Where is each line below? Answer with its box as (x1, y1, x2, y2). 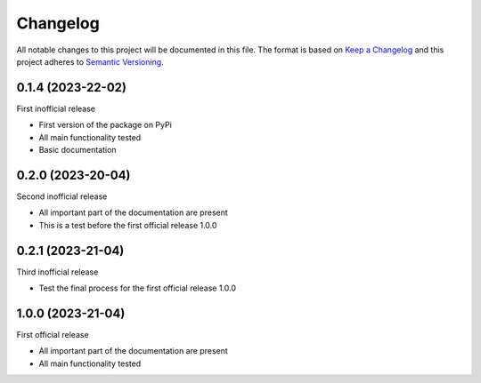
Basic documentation (38, 145, 117, 156)
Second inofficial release (16, 191, 108, 202)
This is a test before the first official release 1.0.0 (38, 219, 217, 230)
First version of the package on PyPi (38, 120, 173, 131)
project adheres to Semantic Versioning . (16, 56, 164, 67)
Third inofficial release (16, 267, 99, 277)
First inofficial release (16, 103, 95, 114)
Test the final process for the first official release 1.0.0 (38, 283, 236, 293)
